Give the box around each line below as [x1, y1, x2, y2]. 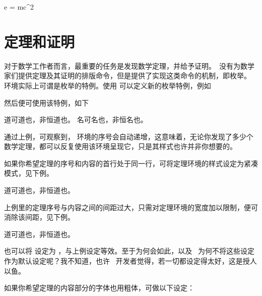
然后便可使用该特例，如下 [4, 97, 89, 108]
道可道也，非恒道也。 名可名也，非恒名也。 [4, 114, 148, 125]
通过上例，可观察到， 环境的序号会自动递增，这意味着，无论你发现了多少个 [4, 131, 253, 141]
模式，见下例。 [4, 168, 53, 178]
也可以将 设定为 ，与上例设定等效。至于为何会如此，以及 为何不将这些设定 [4, 245, 254, 256]
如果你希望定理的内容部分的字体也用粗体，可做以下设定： [4, 282, 194, 293]
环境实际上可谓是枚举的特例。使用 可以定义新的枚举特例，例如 [4, 80, 211, 90]
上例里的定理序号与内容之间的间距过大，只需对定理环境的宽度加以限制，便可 [4, 202, 258, 212]
